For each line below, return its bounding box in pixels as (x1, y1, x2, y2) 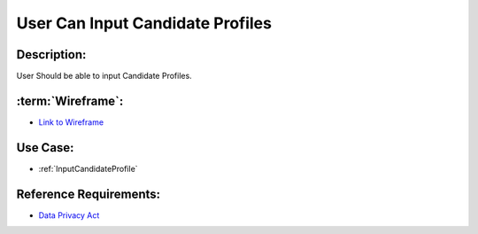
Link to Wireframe (38, 116, 104, 128)
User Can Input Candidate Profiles (16, 13, 272, 33)
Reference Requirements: (16, 186, 161, 201)
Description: (16, 47, 87, 62)
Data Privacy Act (38, 209, 100, 221)
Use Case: (16, 140, 74, 155)
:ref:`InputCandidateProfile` (38, 163, 138, 174)
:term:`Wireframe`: (16, 93, 124, 108)
